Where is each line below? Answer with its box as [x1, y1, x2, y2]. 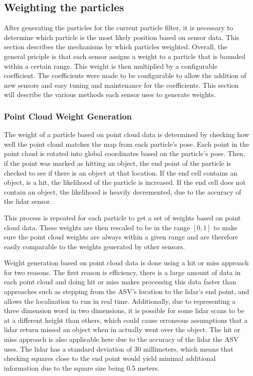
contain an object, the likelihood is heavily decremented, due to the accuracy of [4, 186, 241, 197]
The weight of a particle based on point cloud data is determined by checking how [4, 129, 250, 139]
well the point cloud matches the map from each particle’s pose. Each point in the [4, 139, 249, 149]
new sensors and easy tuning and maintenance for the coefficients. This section [4, 79, 239, 90]
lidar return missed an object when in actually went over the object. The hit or [4, 324, 240, 335]
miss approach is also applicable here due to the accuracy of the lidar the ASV [4, 334, 239, 344]
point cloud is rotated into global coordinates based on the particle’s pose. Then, [4, 148, 245, 158]
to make [214, 222, 238, 232]
